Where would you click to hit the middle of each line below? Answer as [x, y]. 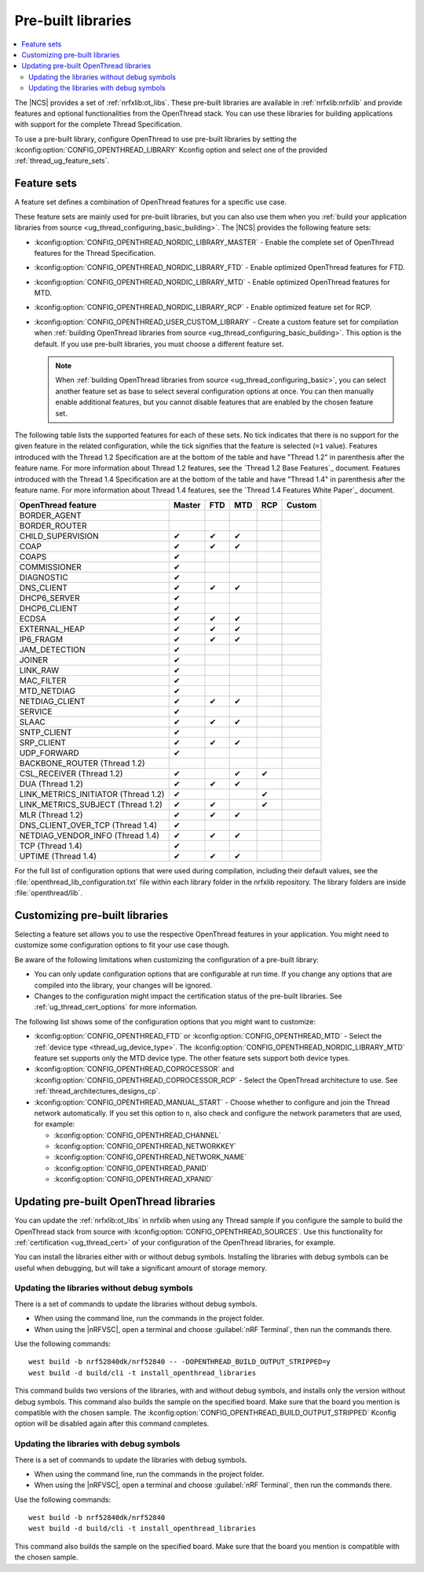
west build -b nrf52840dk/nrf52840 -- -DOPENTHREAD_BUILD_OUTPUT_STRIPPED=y [180, 1362]
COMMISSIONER [50, 567]
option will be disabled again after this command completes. [112, 1423]
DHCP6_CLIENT [48, 608]
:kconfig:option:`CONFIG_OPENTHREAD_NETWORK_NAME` [150, 1157]
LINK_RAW [39, 670]
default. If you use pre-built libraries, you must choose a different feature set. [159, 344]
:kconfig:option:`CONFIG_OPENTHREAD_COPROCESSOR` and [134, 1069]
